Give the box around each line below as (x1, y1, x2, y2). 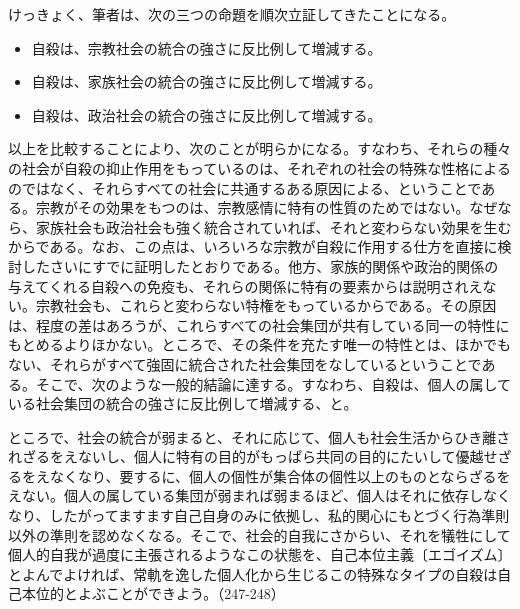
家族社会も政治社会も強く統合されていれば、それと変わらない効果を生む (35, 216, 512, 237)
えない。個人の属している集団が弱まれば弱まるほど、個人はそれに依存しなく (8, 485, 511, 506)
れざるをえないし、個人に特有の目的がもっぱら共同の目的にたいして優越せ (8, 446, 498, 467)
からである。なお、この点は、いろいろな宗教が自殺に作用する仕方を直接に (8, 236, 498, 257)
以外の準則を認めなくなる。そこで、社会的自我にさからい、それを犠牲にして (8, 524, 511, 545)
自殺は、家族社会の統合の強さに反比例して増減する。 (31, 71, 382, 92)
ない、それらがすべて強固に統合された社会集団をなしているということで (8, 353, 482, 374)
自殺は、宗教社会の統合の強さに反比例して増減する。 (31, 37, 382, 58)
